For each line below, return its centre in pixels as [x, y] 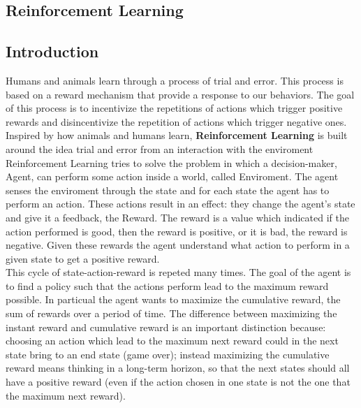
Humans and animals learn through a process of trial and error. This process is [175, 80]
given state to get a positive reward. [83, 258]
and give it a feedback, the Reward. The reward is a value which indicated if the [177, 217]
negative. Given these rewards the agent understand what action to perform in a [178, 245]
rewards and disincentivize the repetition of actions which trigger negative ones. [176, 121]
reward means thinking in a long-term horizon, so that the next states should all [178, 368]
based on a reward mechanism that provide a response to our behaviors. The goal [180, 94]
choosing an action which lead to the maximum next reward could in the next [172, 341]
